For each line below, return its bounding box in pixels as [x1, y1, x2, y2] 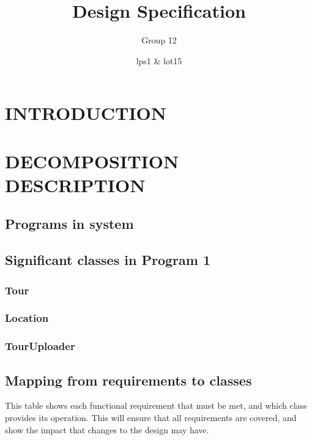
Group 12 [141, 34, 177, 47]
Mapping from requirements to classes [5, 370, 252, 389]
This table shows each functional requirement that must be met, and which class [5, 399, 307, 412]
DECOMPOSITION [5, 148, 179, 173]
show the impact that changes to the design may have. [5, 423, 209, 436]
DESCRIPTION [5, 172, 146, 197]
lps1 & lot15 [136, 54, 182, 67]
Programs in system [5, 214, 134, 233]
